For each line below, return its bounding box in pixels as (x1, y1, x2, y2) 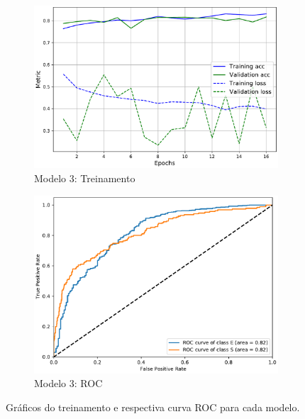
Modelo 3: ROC (34, 376, 103, 391)
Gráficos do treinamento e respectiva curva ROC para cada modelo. (6, 399, 300, 414)
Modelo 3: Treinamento (34, 171, 135, 186)
